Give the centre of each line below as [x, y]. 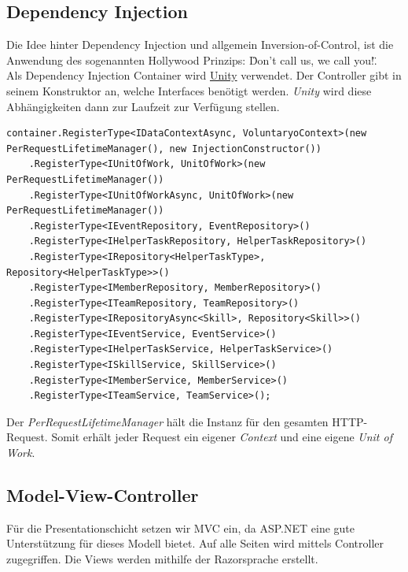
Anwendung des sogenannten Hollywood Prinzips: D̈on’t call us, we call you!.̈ [192, 59]
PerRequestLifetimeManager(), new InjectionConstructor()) [164, 149]
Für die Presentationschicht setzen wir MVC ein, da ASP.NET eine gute [180, 527]
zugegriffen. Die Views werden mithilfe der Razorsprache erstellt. [162, 559]
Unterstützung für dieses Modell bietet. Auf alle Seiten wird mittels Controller [195, 543]
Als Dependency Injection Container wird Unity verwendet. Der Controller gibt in [204, 75]
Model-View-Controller [103, 495]
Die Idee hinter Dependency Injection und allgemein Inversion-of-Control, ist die [200, 45]
